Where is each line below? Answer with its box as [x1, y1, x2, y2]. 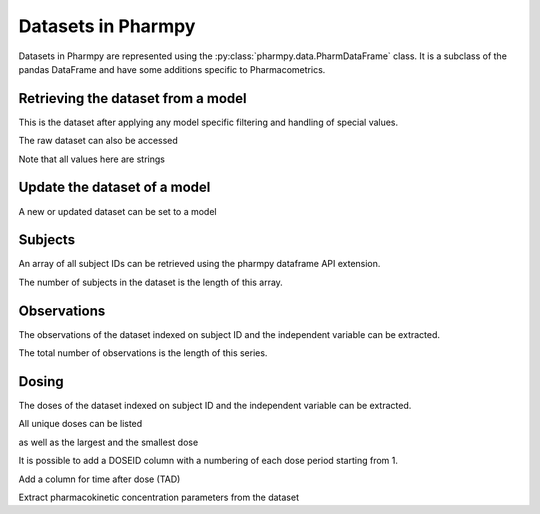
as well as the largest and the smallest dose [18, 436, 199, 448]
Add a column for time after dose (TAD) [18, 473, 181, 485]
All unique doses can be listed [18, 418, 143, 430]
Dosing [18, 373, 64, 390]
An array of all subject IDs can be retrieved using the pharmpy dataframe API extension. [18, 258, 381, 270]
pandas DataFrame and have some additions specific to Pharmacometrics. [18, 63, 326, 75]
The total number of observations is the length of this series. [18, 347, 268, 359]
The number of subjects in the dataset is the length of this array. [18, 276, 284, 288]
